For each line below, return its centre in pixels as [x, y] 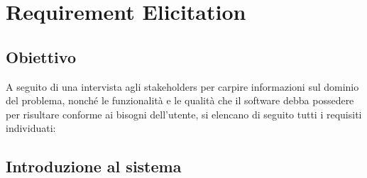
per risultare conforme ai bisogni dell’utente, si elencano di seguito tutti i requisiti [184, 114]
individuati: [31, 128]
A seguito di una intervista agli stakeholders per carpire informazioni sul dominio [182, 86]
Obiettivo [41, 56]
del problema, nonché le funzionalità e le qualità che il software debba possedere [180, 100]
